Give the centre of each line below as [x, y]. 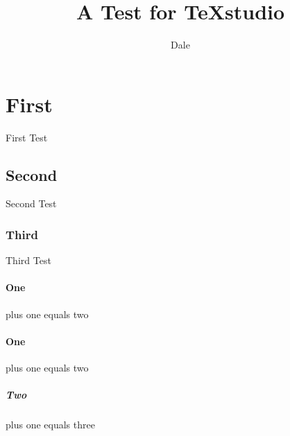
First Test [27, 137]
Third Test [28, 260]
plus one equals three [50, 425]
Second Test [31, 203]
